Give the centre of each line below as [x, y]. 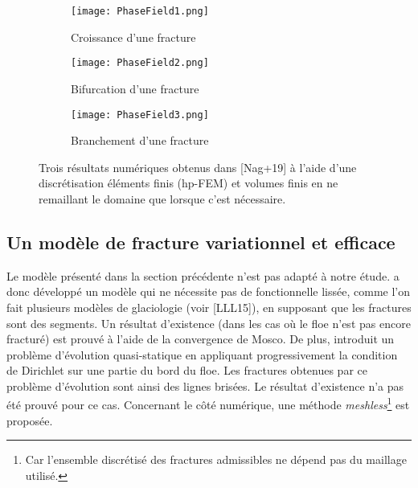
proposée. [30, 420]
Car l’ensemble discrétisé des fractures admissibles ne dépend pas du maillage [216, 459]
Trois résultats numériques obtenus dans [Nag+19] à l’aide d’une [198, 167]
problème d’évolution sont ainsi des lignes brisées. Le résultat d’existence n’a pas [205, 385]
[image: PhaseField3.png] [140, 115]
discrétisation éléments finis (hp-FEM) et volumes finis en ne [189, 183]
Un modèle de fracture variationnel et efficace [201, 242]
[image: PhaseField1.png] [140, 11]
